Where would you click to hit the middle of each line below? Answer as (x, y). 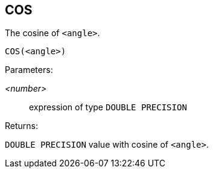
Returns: (22, 126)
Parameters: (29, 70)
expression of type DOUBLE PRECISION (108, 107)
